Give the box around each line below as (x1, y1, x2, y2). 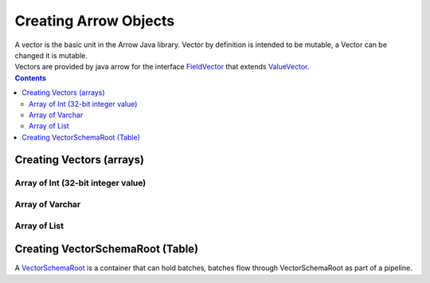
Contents (14, 73, 47, 83)
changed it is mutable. (14, 50, 88, 60)
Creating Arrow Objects (14, 12, 175, 29)
